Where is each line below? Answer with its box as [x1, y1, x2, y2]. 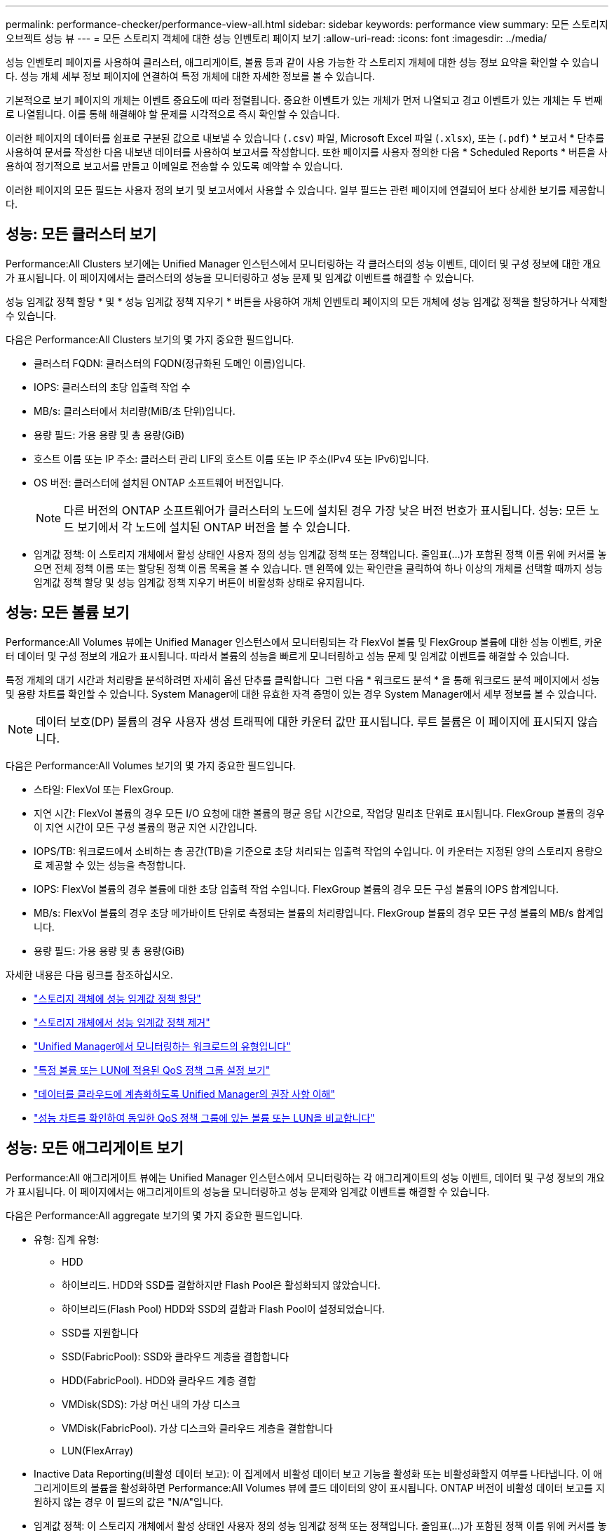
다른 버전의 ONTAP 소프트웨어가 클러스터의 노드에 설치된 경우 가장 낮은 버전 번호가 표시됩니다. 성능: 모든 [64, 503, 587, 517]
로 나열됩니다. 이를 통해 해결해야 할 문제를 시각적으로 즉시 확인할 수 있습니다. [6, 108, 340, 120]
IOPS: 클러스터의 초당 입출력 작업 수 [34, 380, 191, 393]
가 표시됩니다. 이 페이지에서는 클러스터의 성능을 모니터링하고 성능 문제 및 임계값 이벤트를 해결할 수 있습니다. [6, 271, 475, 284]
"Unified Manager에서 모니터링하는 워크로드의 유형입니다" [34, 1040, 291, 1052]
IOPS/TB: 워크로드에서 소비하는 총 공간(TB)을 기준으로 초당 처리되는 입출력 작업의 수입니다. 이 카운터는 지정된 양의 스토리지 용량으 [34, 844, 603, 857]
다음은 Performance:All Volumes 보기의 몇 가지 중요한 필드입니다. [6, 759, 296, 771]
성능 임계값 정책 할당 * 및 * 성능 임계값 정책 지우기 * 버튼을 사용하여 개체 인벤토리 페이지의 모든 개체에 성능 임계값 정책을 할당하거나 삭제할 [6, 295, 608, 307]
